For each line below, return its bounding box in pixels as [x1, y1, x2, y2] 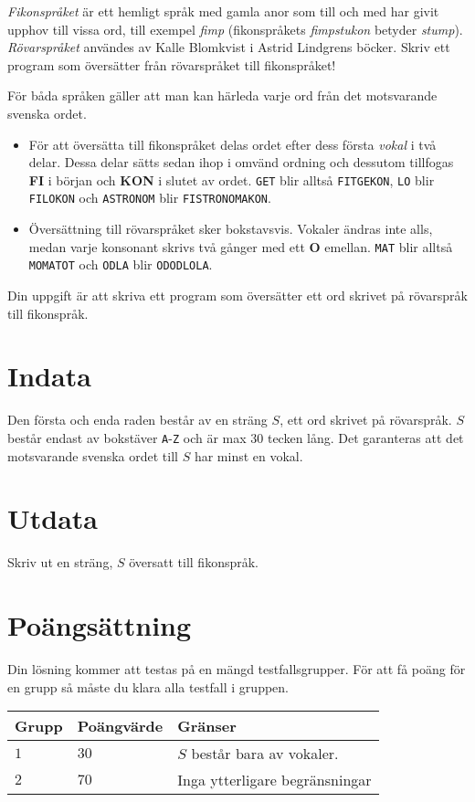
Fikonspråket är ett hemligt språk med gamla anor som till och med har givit [7, 2, 439, 20]
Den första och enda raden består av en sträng [7, 410, 268, 429]
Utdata [7, 500, 99, 537]
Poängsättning [7, 607, 192, 644]
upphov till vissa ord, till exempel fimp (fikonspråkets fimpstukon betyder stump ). [7, 19, 463, 38]
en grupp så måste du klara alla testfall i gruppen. [7, 677, 289, 696]
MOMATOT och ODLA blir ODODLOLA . [28, 255, 213, 274]
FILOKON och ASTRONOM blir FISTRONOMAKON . [28, 188, 271, 207]
